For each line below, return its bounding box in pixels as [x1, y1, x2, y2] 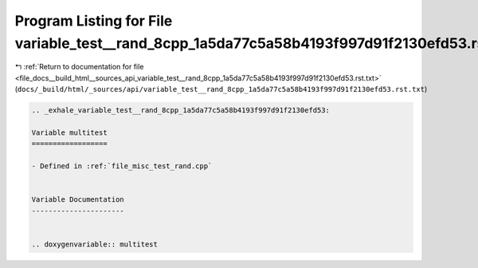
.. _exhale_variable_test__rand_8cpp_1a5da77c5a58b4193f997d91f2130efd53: [31, 106, 331, 115]
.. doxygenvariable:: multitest [31, 239, 159, 249]
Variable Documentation [31, 195, 125, 204]
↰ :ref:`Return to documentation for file [14, 62, 144, 72]
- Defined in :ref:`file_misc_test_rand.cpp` [31, 162, 213, 171]
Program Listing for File [14, 12, 173, 30]
